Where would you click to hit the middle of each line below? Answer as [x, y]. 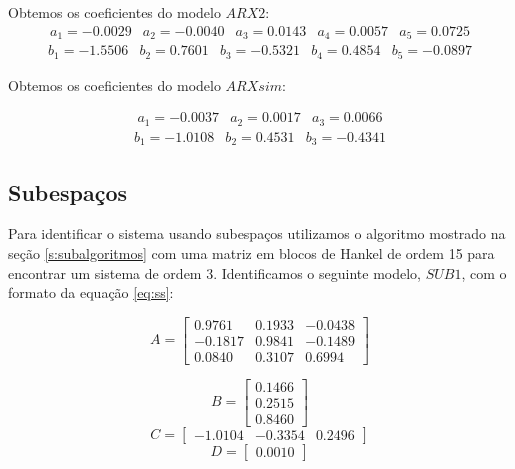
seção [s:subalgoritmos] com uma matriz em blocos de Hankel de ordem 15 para [251, 252]
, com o [484, 272]
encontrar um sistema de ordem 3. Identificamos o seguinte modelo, [214, 272]
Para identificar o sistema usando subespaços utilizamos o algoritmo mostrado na [257, 233]
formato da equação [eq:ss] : [91, 292]
